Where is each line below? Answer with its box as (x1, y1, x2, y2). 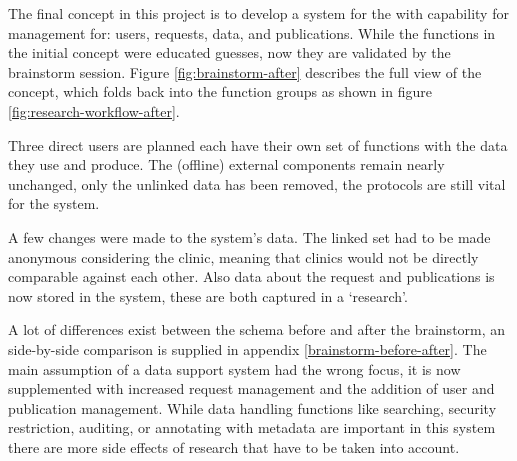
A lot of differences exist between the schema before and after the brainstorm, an (8, 319, 506, 340)
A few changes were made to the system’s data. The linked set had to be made (8, 226, 491, 247)
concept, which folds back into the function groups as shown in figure (8, 81, 432, 102)
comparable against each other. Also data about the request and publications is (8, 266, 495, 287)
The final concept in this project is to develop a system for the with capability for (8, 3, 509, 23)
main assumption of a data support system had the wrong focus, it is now (8, 358, 461, 379)
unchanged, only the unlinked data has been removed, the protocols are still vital (8, 173, 506, 194)
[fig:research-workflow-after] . (8, 100, 180, 121)
